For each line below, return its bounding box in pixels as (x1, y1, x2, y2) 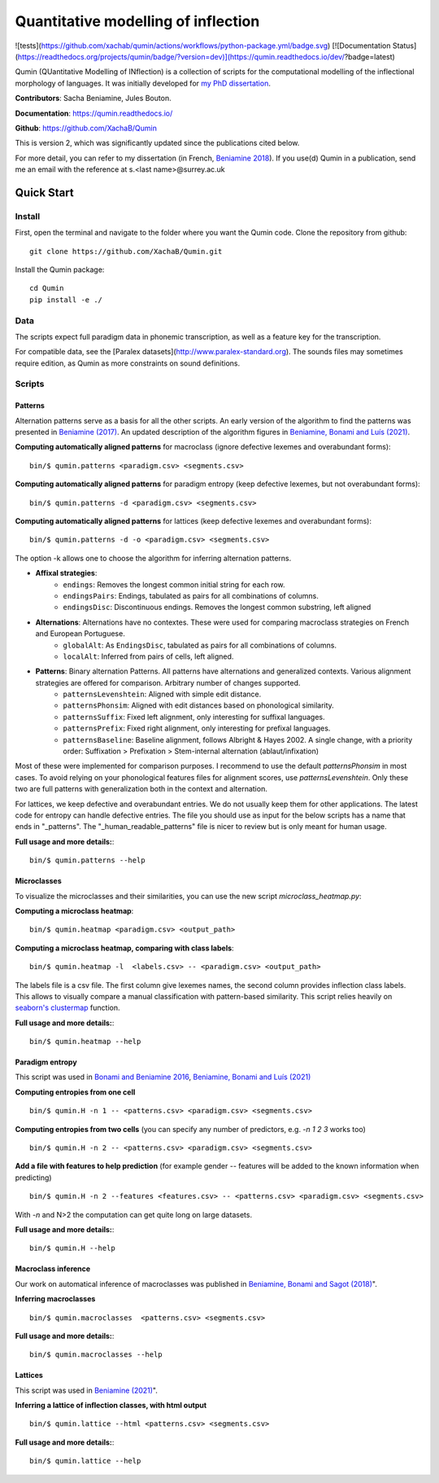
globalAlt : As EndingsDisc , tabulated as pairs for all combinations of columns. (63, 640, 337, 650)
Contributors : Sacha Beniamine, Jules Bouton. (15, 94, 172, 103)
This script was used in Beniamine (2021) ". (15, 1385, 158, 1395)
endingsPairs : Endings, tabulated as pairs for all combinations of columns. (63, 590, 319, 600)
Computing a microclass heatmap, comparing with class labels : (15, 943, 235, 953)
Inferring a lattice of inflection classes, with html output (15, 1401, 207, 1411)
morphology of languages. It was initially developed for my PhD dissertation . (15, 78, 272, 88)
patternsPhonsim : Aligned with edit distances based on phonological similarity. (63, 700, 335, 710)
